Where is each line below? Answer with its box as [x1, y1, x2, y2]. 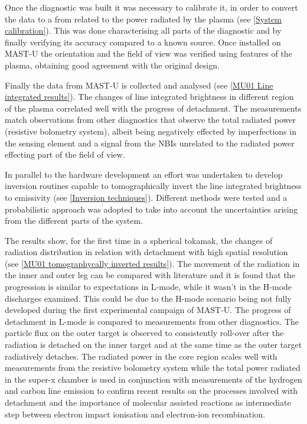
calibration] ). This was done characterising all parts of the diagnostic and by [5, 24, 282, 37]
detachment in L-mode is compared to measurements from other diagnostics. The [5, 315, 299, 327]
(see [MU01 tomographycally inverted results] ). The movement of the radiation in [5, 257, 300, 269]
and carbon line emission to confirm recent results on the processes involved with [5, 384, 298, 397]
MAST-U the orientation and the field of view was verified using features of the [5, 47, 292, 60]
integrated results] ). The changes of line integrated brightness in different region [5, 90, 294, 103]
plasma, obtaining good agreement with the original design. [5, 58, 220, 71]
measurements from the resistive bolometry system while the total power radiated [5, 361, 301, 374]
